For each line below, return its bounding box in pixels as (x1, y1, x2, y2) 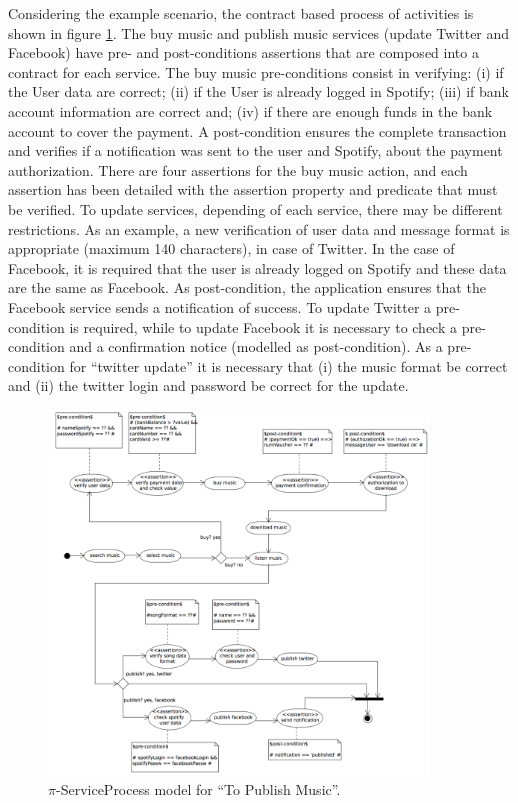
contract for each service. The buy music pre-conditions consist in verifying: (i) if (8, 61, 504, 82)
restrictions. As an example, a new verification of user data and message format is (8, 218, 510, 239)
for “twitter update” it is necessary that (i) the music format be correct (69, 355, 508, 376)
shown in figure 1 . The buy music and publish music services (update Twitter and (8, 22, 510, 43)
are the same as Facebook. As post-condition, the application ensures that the (8, 277, 486, 298)
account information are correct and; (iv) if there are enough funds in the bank (8, 100, 493, 121)
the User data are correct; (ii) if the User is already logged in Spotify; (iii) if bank (8, 81, 509, 102)
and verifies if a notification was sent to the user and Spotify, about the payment (8, 140, 503, 161)
